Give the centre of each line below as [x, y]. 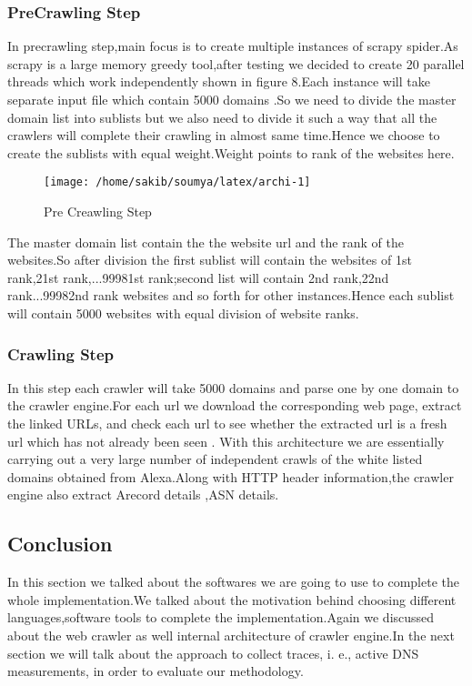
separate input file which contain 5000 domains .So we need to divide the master [232, 99]
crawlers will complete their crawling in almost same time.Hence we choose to [224, 135]
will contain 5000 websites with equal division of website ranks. [183, 313]
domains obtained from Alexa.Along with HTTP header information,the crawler [231, 476]
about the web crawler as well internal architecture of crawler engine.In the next [231, 635]
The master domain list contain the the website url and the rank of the [206, 242]
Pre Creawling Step [98, 212]
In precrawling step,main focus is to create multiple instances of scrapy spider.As [233, 46]
